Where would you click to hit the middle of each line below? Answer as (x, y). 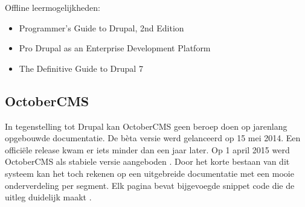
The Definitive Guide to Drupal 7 (81, 68)
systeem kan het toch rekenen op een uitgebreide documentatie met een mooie (149, 173)
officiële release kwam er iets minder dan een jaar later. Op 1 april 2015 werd (147, 149)
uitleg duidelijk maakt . (48, 197)
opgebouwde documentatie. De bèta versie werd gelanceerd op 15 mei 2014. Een (153, 138)
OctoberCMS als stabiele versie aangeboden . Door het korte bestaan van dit (147, 161)
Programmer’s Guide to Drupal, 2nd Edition (101, 27)
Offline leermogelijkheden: (53, 7)
